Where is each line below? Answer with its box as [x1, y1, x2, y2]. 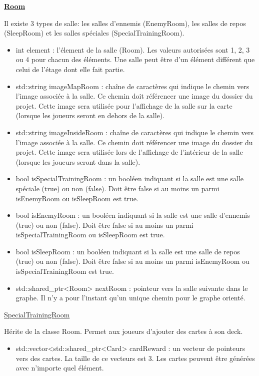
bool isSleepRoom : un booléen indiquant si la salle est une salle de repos [15, 246, 240, 256]
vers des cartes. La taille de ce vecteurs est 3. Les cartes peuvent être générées [15, 352, 255, 363]
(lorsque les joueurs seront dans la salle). [15, 156, 140, 167]
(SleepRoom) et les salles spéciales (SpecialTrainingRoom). [4, 28, 184, 38]
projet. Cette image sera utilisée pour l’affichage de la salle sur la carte [15, 100, 232, 111]
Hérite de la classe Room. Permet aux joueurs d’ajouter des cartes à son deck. [4, 326, 243, 336]
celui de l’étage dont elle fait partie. [15, 64, 125, 74]
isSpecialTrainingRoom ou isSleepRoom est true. [15, 229, 165, 240]
